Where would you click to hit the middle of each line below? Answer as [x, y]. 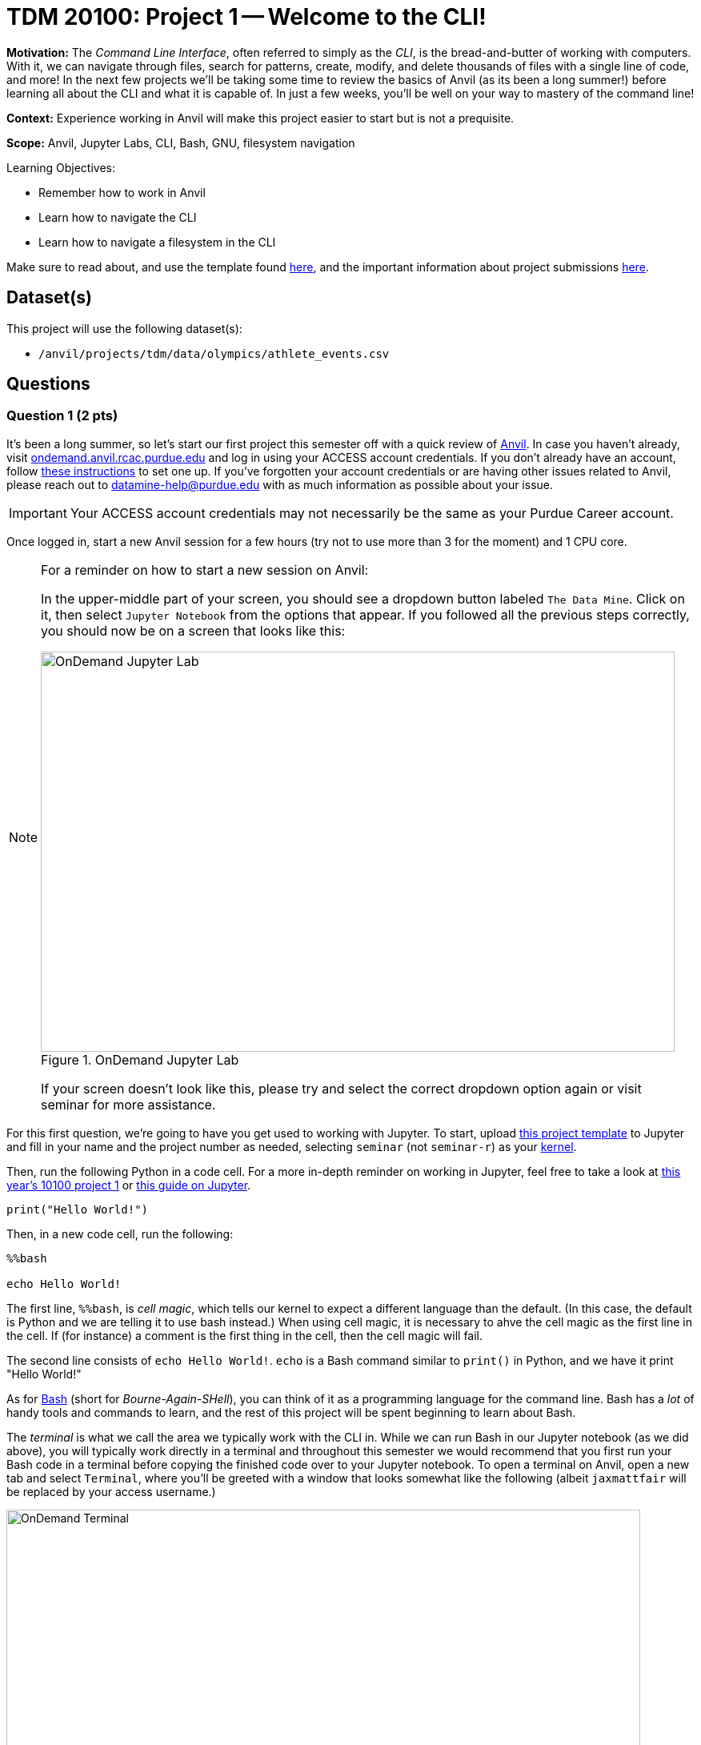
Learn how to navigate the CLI [118, 217]
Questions [48, 384]
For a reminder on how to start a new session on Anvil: [205, 570]
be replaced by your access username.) [111, 1491]
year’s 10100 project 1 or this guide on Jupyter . [129, 1185]
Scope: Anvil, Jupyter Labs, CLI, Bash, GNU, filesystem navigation [181, 142]
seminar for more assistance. [128, 1104]
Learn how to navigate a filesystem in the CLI [157, 242]
